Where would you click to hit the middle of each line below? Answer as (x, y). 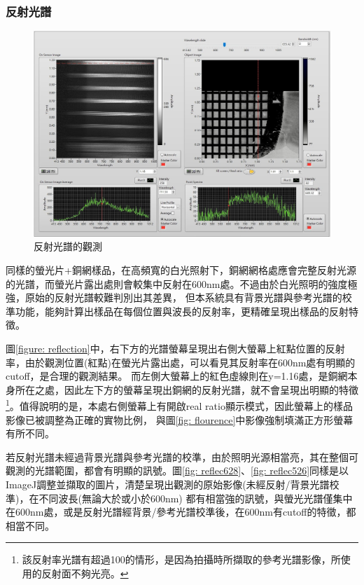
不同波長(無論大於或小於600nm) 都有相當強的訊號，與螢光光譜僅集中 (196, 498)
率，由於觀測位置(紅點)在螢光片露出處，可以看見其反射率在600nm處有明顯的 (181, 362)
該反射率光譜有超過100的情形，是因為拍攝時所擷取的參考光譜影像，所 (181, 559)
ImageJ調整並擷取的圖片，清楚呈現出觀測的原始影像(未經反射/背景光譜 (168, 484)
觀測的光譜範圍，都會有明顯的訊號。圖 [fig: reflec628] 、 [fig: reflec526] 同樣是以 (177, 470)
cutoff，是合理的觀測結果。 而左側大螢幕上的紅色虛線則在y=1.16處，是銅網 (177, 376)
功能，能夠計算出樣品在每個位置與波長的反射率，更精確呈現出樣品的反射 (182, 311)
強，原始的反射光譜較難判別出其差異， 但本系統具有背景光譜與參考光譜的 (174, 297)
